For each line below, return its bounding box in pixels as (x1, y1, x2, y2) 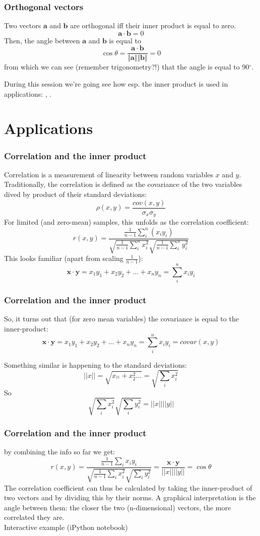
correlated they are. (4, 512, 64, 522)
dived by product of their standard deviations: (4, 189, 147, 199)
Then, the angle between (4, 35, 80, 45)
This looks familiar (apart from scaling (4, 253, 123, 263)
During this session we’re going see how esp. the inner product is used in (4, 79, 228, 89)
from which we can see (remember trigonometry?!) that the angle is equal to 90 (4, 61, 249, 72)
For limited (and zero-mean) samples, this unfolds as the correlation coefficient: (4, 217, 249, 227)
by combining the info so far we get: (4, 446, 115, 457)
